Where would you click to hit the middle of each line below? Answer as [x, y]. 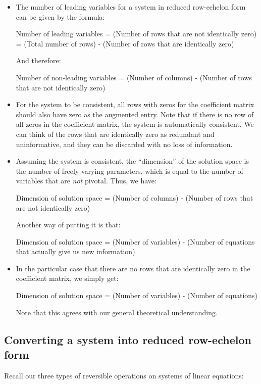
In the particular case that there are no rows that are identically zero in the [133, 268]
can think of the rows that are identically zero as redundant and [115, 134]
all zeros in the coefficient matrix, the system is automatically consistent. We [135, 124]
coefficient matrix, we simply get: [67, 278]
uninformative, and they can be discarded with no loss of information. [124, 144]
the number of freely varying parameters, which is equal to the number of [129, 171]
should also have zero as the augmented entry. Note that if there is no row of [135, 114]
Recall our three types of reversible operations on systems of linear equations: [124, 375]
